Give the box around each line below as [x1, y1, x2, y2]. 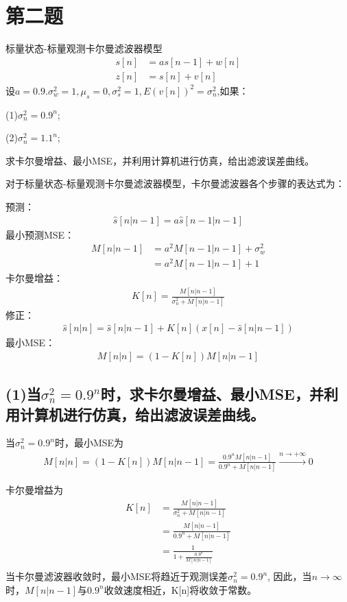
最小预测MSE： [5, 227, 75, 241]
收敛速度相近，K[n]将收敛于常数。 [104, 582, 257, 597]
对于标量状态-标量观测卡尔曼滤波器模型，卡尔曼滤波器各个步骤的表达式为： [5, 176, 345, 191]
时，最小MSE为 [54, 435, 124, 450]
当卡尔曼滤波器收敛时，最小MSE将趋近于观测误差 [5, 569, 228, 583]
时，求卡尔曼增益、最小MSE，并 [100, 383, 324, 405]
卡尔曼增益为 [5, 483, 63, 497]
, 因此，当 [267, 569, 312, 583]
